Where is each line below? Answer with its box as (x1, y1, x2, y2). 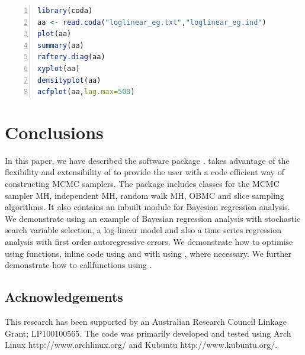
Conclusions (5, 120, 104, 144)
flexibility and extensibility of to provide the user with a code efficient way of (5, 166, 284, 178)
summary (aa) (37, 41, 84, 50)
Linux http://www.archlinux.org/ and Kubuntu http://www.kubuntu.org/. (5, 338, 278, 351)
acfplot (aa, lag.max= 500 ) (37, 88, 135, 96)
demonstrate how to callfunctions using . (5, 259, 152, 271)
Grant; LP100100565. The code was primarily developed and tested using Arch (5, 327, 291, 339)
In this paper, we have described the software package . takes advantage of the (5, 154, 290, 166)
